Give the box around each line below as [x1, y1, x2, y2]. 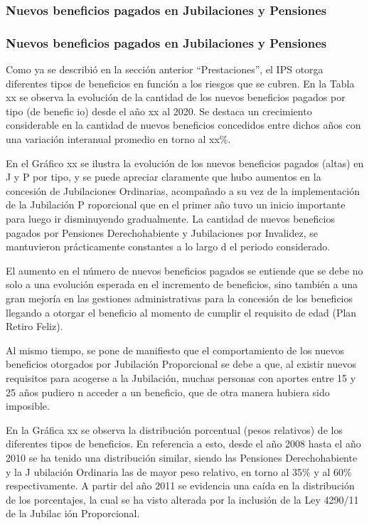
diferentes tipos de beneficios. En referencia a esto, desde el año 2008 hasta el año [6, 436, 361, 451]
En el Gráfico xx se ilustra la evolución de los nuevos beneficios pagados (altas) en [6, 155, 364, 170]
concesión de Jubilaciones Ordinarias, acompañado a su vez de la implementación [6, 183, 360, 198]
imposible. [6, 398, 50, 413]
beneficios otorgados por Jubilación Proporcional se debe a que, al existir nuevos [6, 356, 356, 371]
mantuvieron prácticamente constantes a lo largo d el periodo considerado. [6, 239, 331, 254]
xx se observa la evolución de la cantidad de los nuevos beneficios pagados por [6, 90, 346, 105]
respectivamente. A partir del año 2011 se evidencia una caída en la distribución [6, 478, 355, 493]
